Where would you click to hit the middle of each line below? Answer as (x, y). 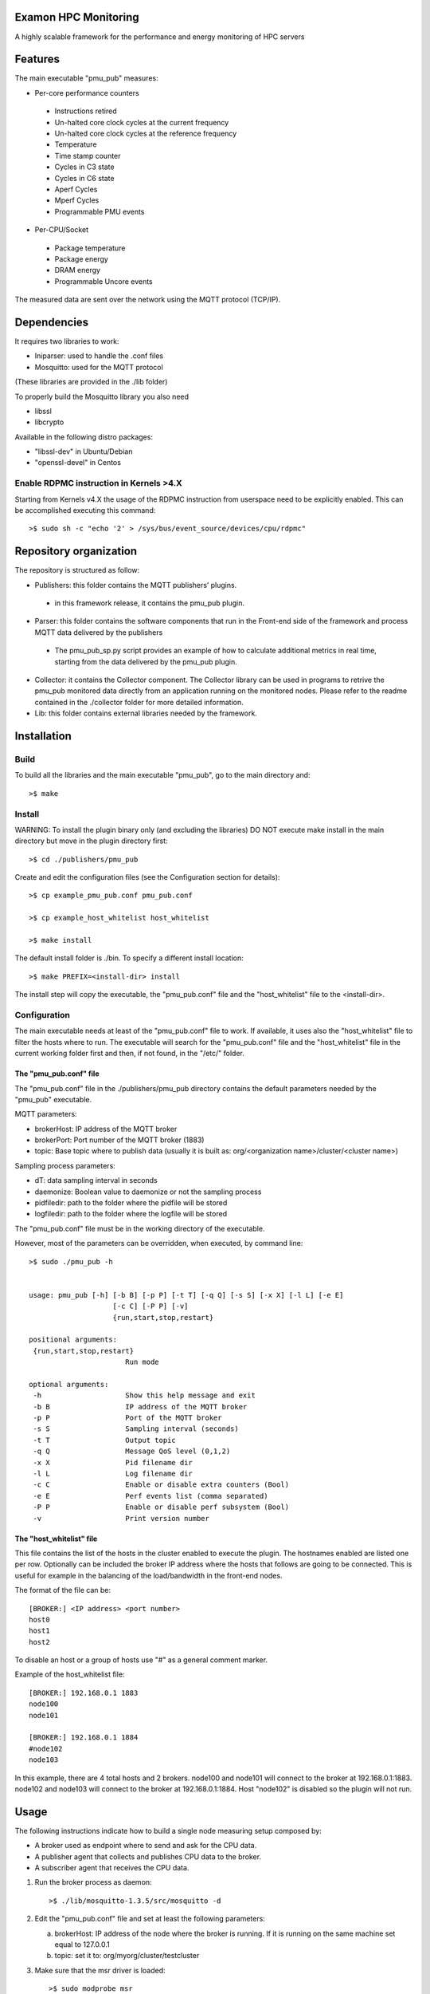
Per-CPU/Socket (62, 230)
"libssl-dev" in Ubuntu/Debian (84, 451)
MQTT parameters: (46, 1114)
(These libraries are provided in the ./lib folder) (91, 382)
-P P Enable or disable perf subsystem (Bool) (161, 1507)
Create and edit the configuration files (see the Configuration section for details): (147, 877)
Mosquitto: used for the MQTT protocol (99, 367)
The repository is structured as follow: (77, 570)
